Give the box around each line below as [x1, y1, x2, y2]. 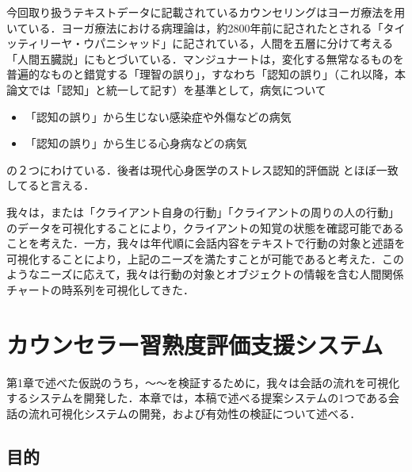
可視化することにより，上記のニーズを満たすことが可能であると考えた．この [6, 250, 404, 267]
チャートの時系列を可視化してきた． [6, 281, 195, 297]
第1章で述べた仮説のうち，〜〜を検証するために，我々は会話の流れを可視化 [6, 374, 400, 390]
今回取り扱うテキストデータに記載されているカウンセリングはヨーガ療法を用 [6, 4, 406, 20]
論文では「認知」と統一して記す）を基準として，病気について [6, 81, 326, 98]
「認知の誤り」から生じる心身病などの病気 [25, 135, 247, 152]
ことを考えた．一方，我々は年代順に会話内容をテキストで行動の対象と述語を [6, 235, 406, 251]
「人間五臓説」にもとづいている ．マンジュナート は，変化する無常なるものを [6, 50, 404, 67]
